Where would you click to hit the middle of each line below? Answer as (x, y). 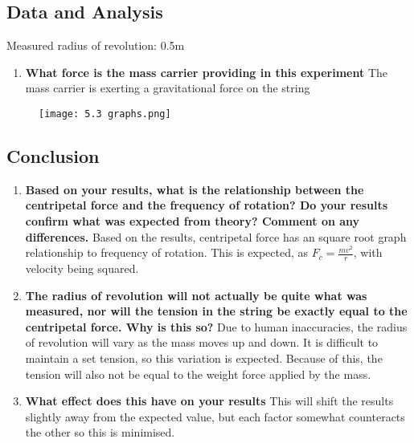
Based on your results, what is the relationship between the (195, 189)
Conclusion (53, 156)
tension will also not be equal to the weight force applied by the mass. (198, 374)
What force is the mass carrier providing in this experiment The (207, 72)
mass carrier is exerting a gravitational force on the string (168, 88)
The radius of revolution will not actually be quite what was (196, 295)
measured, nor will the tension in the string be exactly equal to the (216, 311)
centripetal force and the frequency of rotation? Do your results (207, 205)
